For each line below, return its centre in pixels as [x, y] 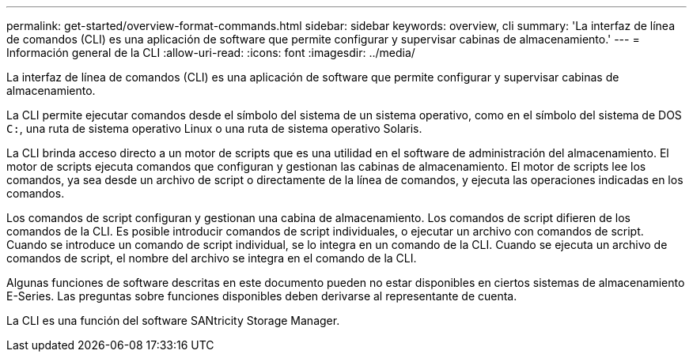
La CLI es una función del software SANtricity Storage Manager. [173, 320]
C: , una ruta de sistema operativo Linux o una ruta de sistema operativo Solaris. [214, 128]
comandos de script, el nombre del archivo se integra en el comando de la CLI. [212, 258]
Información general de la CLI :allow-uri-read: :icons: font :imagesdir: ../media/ [211, 53]
